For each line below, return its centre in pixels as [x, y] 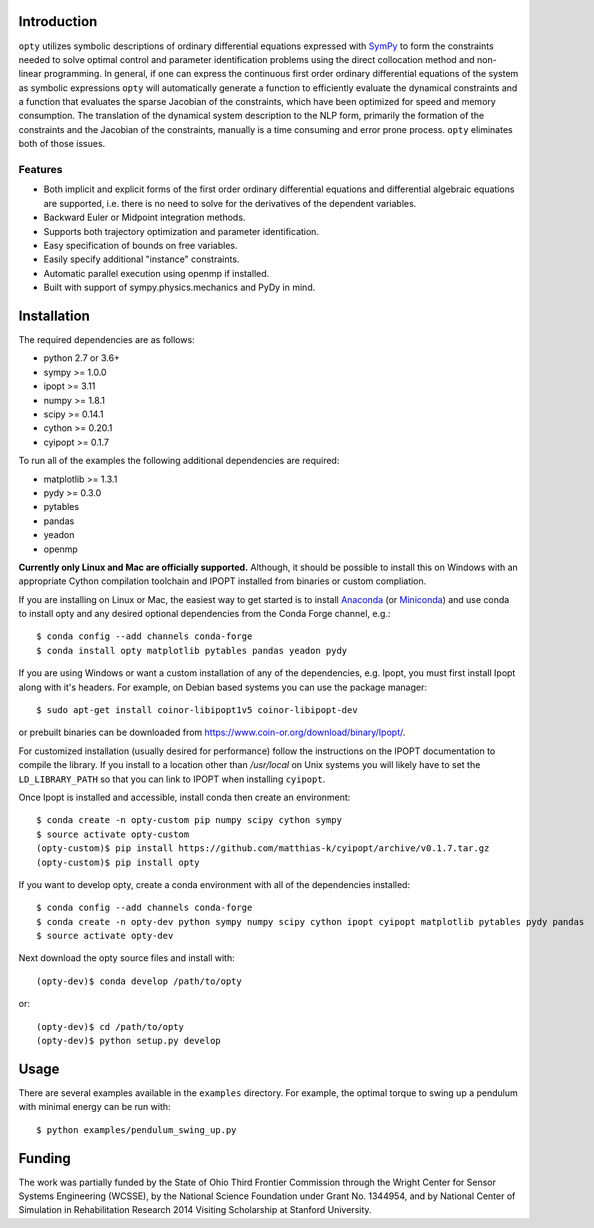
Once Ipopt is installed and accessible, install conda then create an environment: [184, 797]
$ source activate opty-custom [113, 834]
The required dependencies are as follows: [106, 340]
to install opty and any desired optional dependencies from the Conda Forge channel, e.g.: [204, 614]
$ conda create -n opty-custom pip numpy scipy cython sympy [189, 820]
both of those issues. [62, 144]
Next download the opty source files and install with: [126, 958]
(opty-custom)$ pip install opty [118, 862]
